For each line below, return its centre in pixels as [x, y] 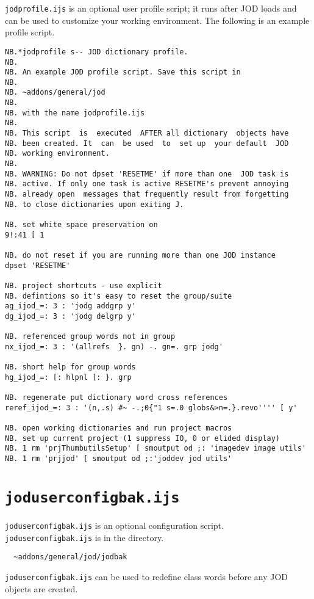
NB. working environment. [57, 154]
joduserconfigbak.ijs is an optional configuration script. [114, 525]
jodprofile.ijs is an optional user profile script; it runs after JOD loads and [151, 8]
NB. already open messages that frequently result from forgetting [147, 194]
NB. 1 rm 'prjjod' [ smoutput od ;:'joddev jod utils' [119, 459]
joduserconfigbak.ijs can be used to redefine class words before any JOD [147, 576]
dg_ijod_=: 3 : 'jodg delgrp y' [70, 316]
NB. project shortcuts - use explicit [84, 285]
